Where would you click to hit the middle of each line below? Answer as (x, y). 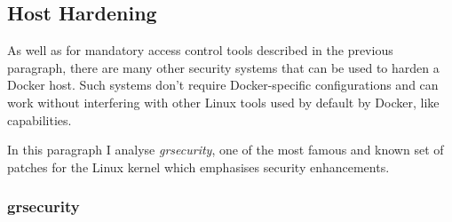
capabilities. (40, 119)
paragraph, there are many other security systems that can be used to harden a (223, 67)
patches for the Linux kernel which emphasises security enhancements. (198, 166)
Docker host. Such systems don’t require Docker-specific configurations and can (223, 85)
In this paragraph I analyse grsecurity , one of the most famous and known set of (226, 150)
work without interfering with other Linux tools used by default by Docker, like (223, 102)
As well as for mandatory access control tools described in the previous (200, 50)
